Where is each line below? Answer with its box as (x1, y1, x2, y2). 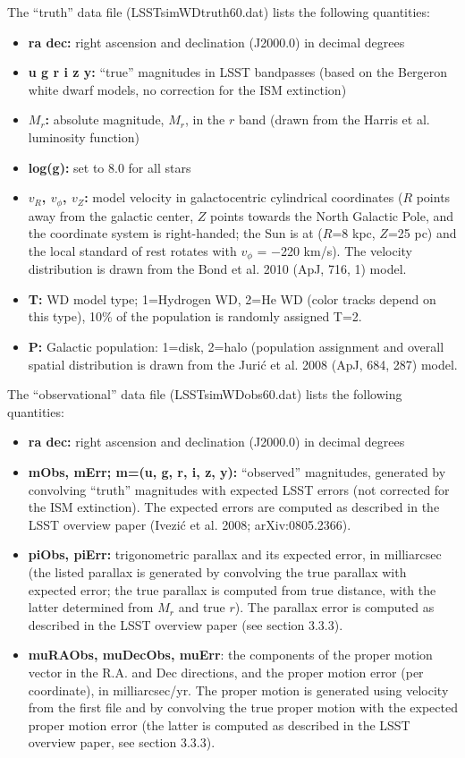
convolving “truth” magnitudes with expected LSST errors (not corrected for (28, 480, 450, 498)
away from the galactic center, (28, 206, 194, 225)
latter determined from (28, 598, 154, 617)
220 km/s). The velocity (280, 241, 412, 260)
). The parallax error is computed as (234, 598, 435, 617)
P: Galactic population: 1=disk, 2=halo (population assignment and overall (28, 337, 444, 356)
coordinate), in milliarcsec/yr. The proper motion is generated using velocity (28, 680, 449, 699)
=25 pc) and (387, 224, 457, 243)
